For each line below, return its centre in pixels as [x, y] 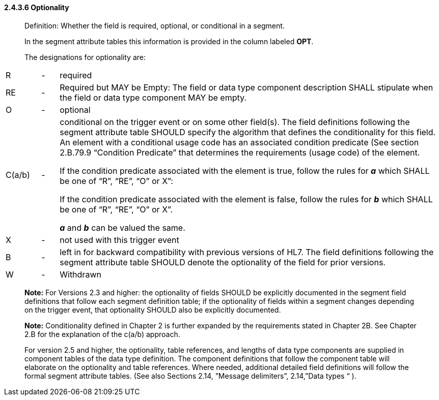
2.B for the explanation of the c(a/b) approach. [102, 334]
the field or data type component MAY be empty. [153, 97]
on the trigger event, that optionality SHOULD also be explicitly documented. [153, 310]
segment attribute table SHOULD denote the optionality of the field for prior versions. [223, 262]
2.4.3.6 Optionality [37, 7]
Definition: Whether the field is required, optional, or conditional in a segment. [155, 25]
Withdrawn [80, 274]
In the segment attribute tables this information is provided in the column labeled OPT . [169, 41]
